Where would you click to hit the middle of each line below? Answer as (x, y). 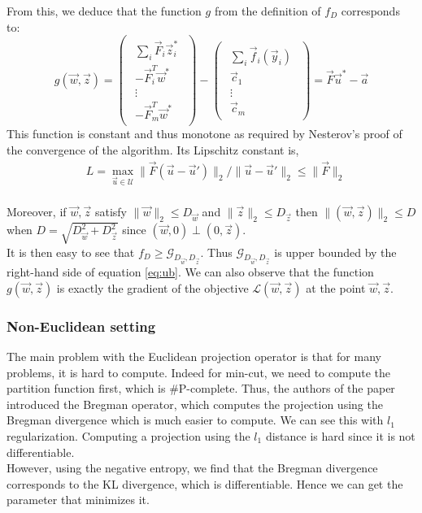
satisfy (111, 212)
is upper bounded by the (335, 252)
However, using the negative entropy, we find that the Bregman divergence (192, 468)
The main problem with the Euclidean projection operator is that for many (194, 356)
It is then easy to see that (71, 252)
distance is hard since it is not (340, 435)
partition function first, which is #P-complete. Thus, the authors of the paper (201, 388)
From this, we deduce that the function (104, 11)
